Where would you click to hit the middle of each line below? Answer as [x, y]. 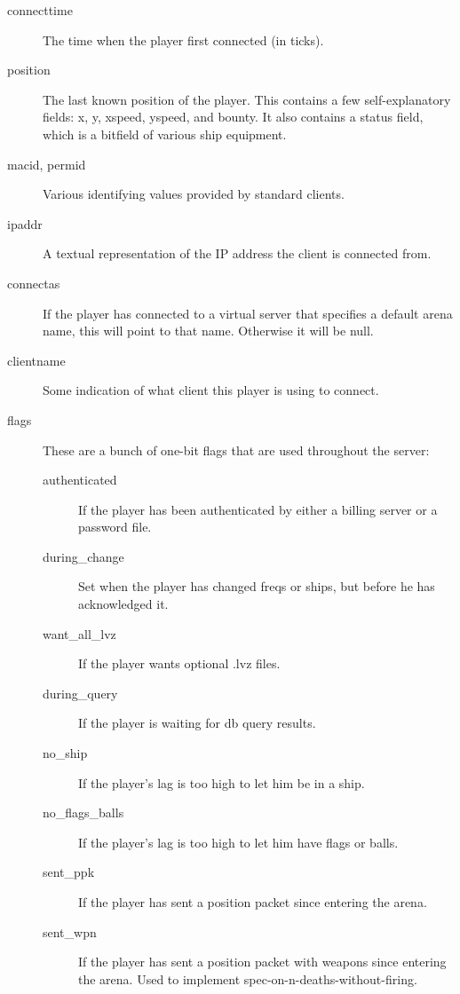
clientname [36, 360]
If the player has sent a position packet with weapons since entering [262, 962]
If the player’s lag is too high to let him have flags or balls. [238, 842]
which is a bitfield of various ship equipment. [165, 134]
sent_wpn [70, 931]
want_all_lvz [79, 633]
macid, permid [47, 164]
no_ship [65, 753]
